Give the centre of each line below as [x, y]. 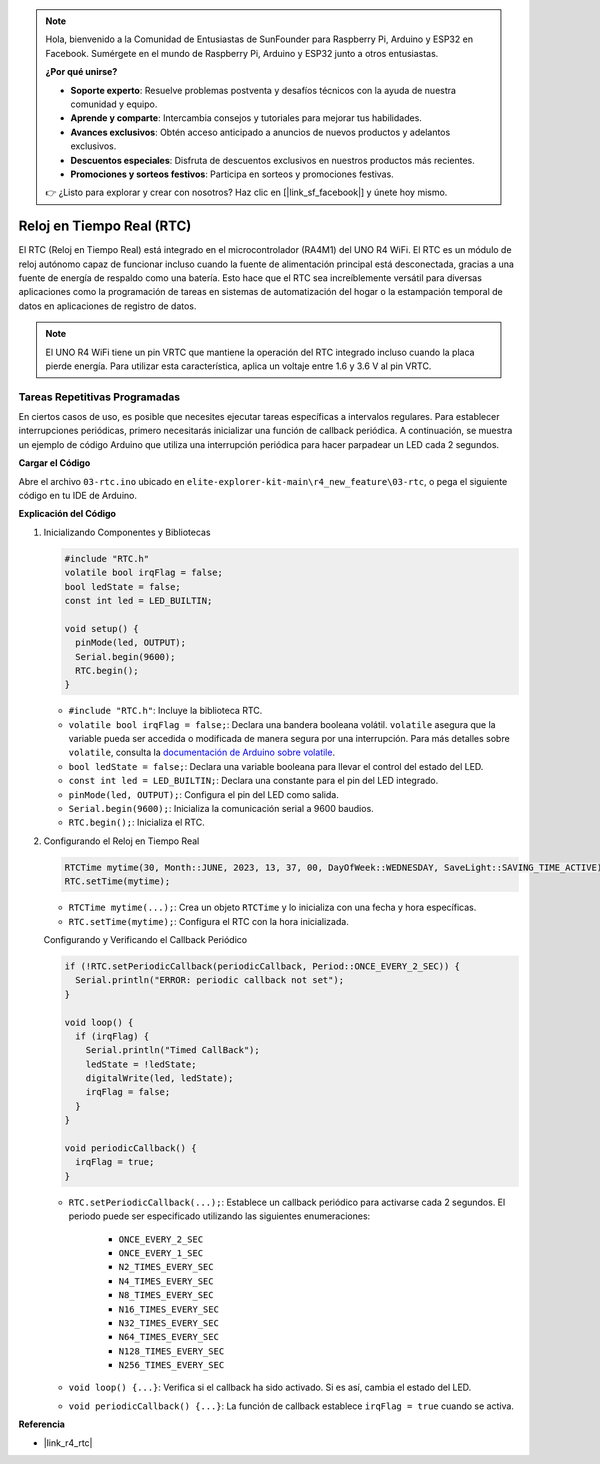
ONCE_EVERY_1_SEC [161, 1253]
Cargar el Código [54, 463]
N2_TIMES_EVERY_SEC [166, 1267]
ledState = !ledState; [141, 1064]
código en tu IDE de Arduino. [77, 496]
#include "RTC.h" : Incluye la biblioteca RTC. [165, 711]
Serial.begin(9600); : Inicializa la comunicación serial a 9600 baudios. [221, 809]
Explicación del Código [67, 514]
